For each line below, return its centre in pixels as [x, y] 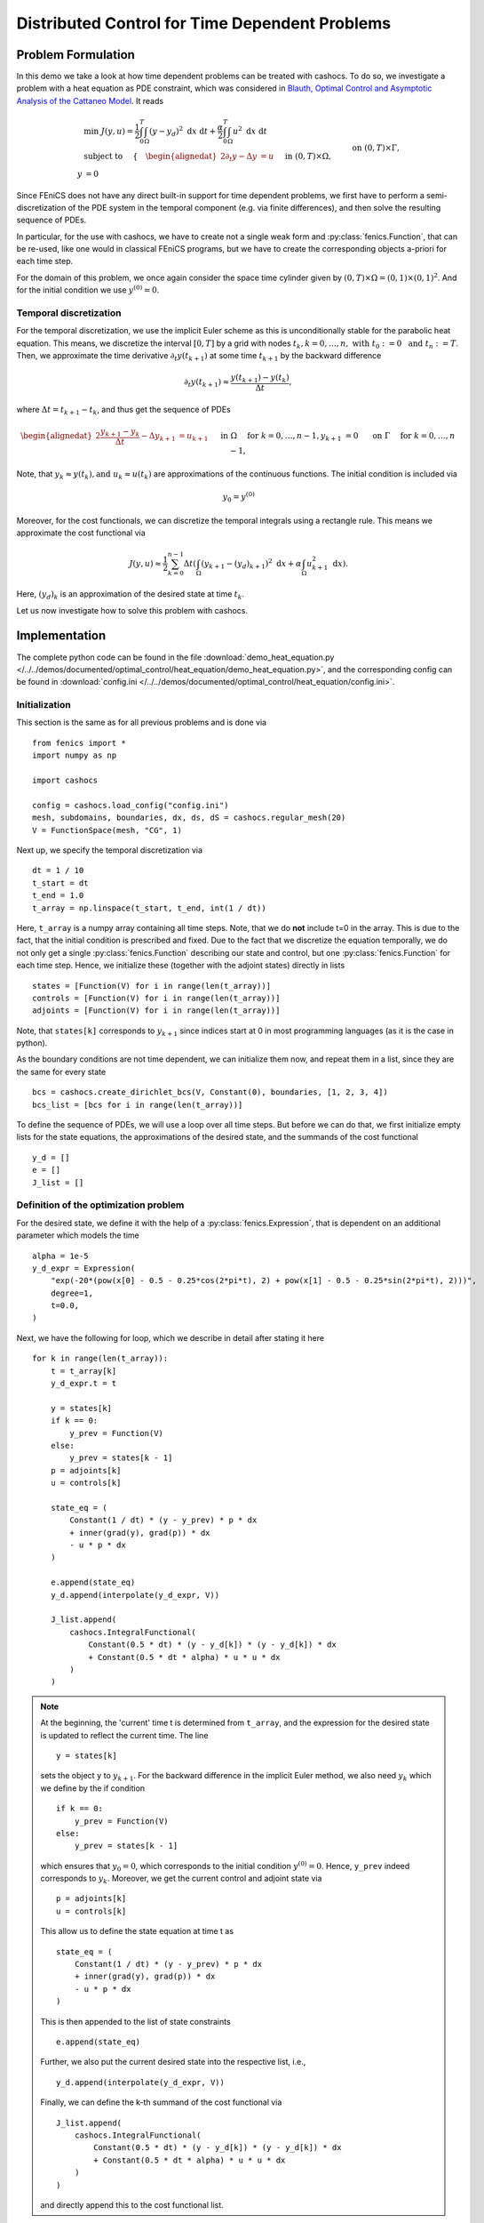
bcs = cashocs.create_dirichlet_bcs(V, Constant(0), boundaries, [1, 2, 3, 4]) [210, 1092]
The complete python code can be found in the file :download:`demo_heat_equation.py [175, 657]
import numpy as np [75, 755]
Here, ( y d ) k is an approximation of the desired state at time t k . [130, 595]
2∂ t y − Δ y [239, 157]
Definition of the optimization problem [100, 1205]
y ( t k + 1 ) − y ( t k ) [260, 379]
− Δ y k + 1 [159, 437]
